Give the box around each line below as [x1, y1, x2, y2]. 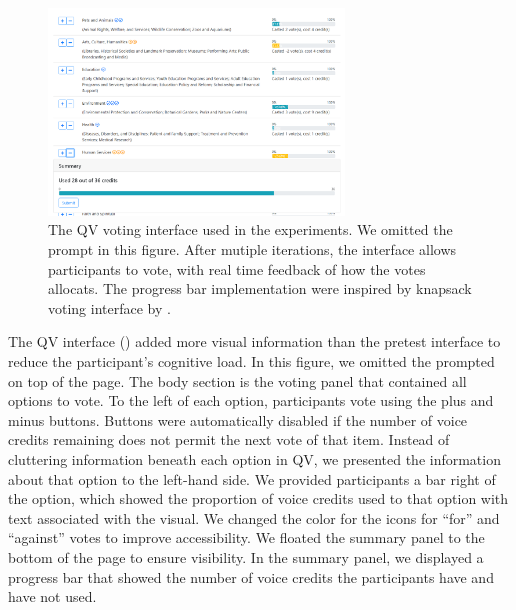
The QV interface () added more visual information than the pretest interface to [8, 331, 501, 352]
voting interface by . [48, 297, 171, 318]
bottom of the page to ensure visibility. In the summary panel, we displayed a [8, 546, 484, 567]
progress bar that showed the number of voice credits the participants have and [8, 566, 494, 587]
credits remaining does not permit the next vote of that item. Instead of [8, 429, 450, 450]
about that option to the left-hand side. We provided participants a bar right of [8, 468, 496, 489]
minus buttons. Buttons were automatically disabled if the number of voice [8, 409, 468, 430]
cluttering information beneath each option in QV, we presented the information [8, 448, 501, 469]
